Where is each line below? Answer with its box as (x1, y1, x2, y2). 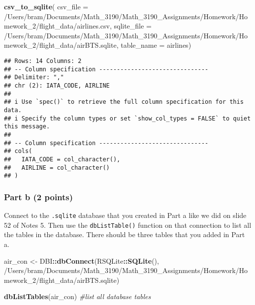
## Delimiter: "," (4, 74, 64, 81)
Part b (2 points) (4, 190, 73, 203)
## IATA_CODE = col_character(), (4, 155, 121, 163)
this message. (4, 123, 50, 130)
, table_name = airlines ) (116, 40, 191, 50)
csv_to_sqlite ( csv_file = (4, 1, 89, 11)
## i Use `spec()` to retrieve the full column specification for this (4, 98, 244, 106)
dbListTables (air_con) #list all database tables (4, 291, 151, 302)
